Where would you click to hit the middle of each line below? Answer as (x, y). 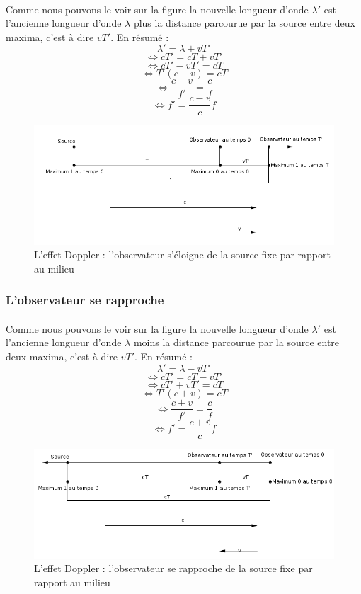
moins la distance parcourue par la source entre (236, 342)
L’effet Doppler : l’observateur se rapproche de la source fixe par (173, 568)
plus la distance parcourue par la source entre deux (245, 23)
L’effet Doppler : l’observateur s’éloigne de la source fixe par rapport (182, 255)
